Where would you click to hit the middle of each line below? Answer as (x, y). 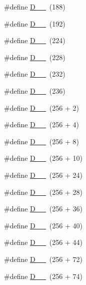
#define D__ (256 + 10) (43, 158)
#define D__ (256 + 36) (43, 209)
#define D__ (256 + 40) (43, 225)
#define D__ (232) (35, 74)
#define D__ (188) (35, 7)
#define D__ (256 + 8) (41, 141)
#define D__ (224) (35, 40)
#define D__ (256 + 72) (43, 259)
